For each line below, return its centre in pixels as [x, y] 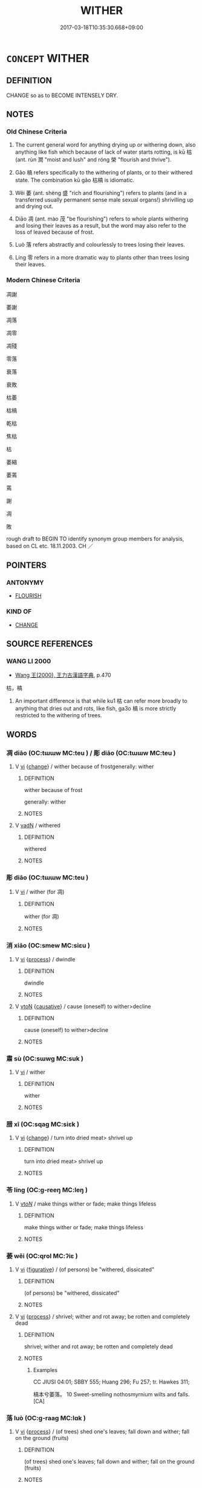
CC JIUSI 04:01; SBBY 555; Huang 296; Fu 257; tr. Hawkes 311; [111, 1382]
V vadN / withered [37, 825]
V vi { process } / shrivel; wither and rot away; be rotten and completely [103, 1316]
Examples [45, 1370]
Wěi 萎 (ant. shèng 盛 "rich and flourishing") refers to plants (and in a [101, 193]
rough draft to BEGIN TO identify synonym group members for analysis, [95, 539]
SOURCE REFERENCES [50, 644]
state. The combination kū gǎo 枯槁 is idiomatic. [75, 180]
